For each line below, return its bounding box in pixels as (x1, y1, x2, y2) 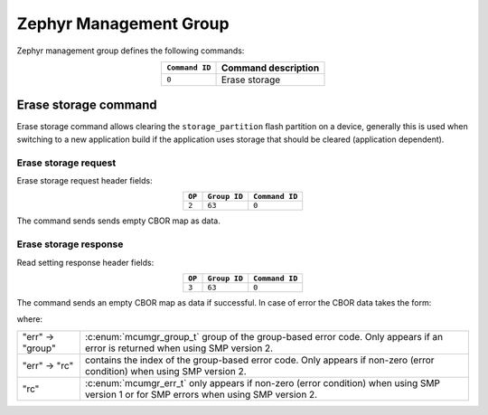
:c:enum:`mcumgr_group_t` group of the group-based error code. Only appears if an (84, 330, 444, 343)
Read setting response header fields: (16, 257, 155, 268)
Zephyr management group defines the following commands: (16, 45, 245, 56)
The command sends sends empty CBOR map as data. (16, 215, 221, 226)
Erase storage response (16, 238, 124, 250)
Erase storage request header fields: (16, 174, 153, 185)
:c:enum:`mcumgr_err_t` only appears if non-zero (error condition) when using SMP (84, 376, 440, 389)
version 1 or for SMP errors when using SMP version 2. (84, 388, 318, 401)
